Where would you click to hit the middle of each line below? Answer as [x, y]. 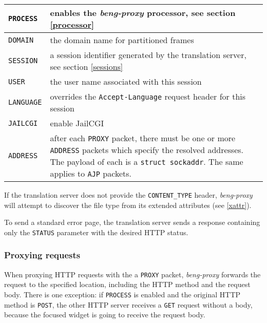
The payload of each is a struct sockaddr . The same [147, 161]
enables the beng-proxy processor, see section [143, 13]
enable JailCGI [77, 123]
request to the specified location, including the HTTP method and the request [127, 284]
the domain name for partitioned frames [122, 40]
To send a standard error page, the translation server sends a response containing [132, 222]
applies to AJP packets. [91, 173]
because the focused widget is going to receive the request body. [105, 315]
